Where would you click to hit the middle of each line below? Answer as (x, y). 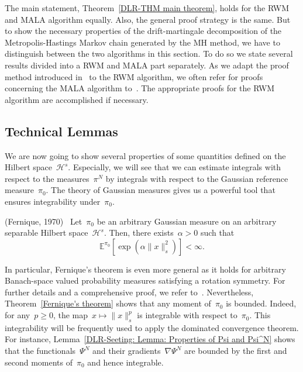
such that (217, 232)
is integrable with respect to (187, 315)
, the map (70, 315)
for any (18, 315)
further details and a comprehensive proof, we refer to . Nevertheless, (129, 292)
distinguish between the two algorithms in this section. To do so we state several (149, 54)
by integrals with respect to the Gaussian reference (197, 178)
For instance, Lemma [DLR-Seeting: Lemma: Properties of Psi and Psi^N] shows (150, 339)
